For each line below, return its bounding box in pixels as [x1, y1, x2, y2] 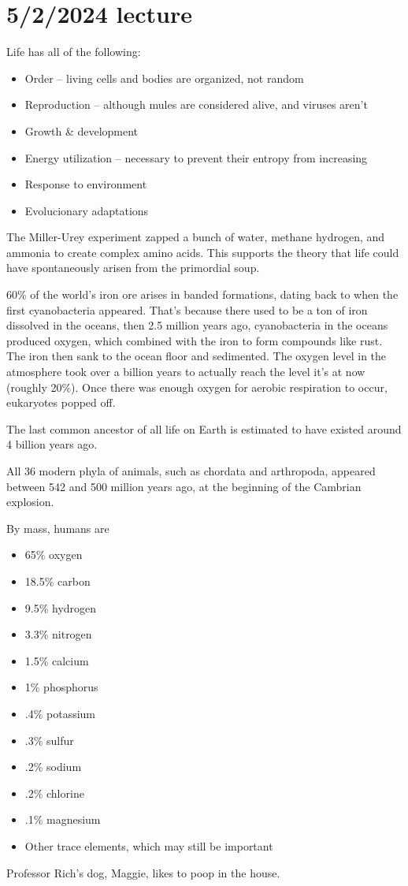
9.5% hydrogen [24, 599, 97, 616]
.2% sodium [24, 758, 82, 775]
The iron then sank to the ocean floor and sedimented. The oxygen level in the [6, 348, 387, 364]
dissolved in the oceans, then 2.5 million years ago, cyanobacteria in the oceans [6, 317, 388, 333]
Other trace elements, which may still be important [24, 837, 273, 854]
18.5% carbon [24, 572, 91, 589]
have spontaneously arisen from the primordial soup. [6, 259, 260, 276]
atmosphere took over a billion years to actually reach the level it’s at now [6, 363, 365, 380]
